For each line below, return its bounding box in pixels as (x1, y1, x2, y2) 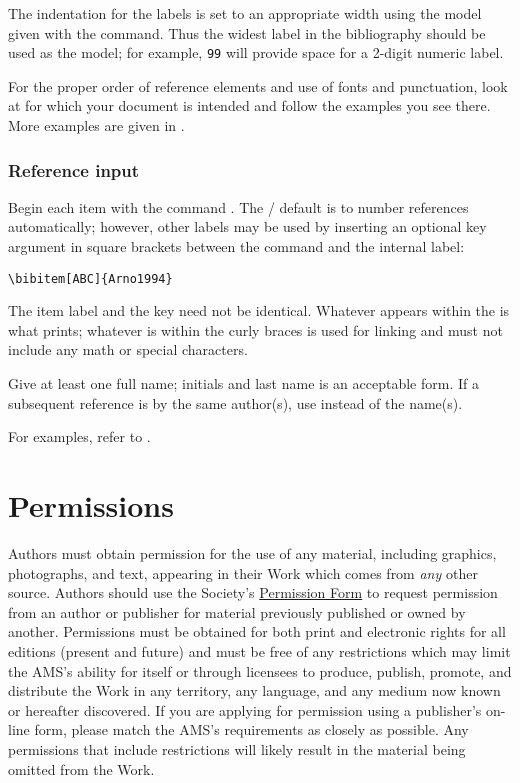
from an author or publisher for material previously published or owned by (8, 601, 466, 622)
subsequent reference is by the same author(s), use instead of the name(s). (8, 392, 463, 413)
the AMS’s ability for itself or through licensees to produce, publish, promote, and (8, 660, 512, 681)
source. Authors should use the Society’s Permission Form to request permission (8, 582, 498, 603)
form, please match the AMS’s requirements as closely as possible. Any (34, 719, 469, 740)
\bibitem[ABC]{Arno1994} (8, 271, 173, 286)
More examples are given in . (8, 115, 185, 136)
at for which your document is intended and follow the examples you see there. (8, 95, 491, 116)
